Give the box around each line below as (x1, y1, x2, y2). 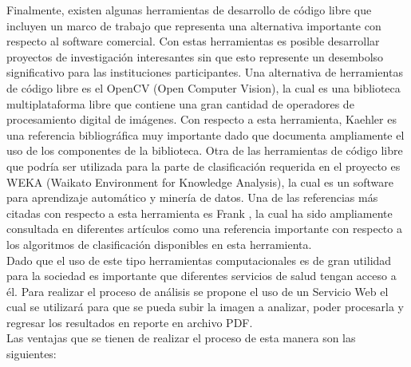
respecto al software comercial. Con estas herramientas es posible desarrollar (6, 33, 380, 49)
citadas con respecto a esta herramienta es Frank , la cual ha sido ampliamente (6, 204, 393, 221)
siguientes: (6, 345, 57, 362)
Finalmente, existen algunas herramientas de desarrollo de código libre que (6, 2, 372, 18)
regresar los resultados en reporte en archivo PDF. (6, 314, 253, 330)
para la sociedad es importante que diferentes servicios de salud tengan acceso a (6, 267, 397, 284)
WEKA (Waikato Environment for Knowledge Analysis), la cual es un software (6, 173, 393, 190)
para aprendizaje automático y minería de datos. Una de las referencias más (6, 189, 378, 206)
